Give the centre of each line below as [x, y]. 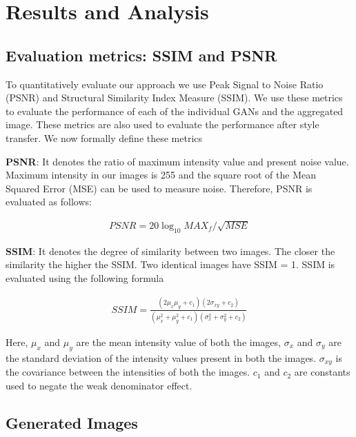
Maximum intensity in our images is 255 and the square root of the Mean [161, 175]
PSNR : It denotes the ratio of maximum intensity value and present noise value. [177, 161]
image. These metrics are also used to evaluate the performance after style [162, 124]
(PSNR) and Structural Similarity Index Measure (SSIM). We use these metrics [174, 98]
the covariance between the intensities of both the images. [128, 372]
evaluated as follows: [49, 202]
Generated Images [72, 422]
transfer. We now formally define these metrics [104, 138]
